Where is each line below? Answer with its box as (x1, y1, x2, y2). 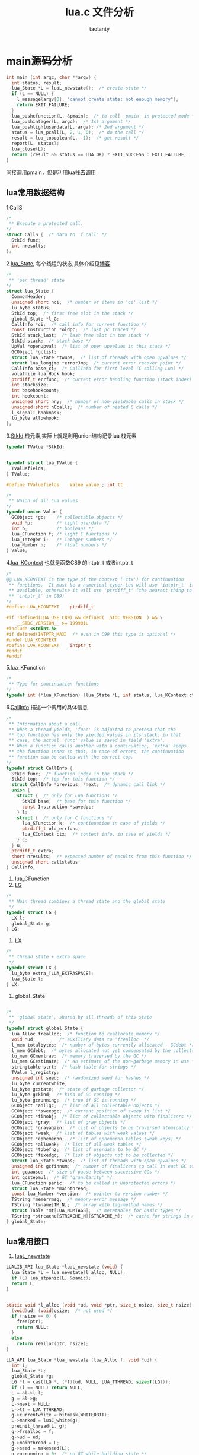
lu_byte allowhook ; (11, 415, 60, 421)
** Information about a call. (8, 721, 84, 727)
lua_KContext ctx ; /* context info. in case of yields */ (21, 832, 171, 838)
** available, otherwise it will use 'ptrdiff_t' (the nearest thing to (8, 587, 192, 594)
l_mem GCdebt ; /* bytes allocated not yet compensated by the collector (11, 1047, 197, 1054)
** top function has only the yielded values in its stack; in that (8, 732, 182, 738)
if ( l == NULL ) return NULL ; (11, 1384, 84, 1391)
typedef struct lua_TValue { (6, 460, 78, 466)
